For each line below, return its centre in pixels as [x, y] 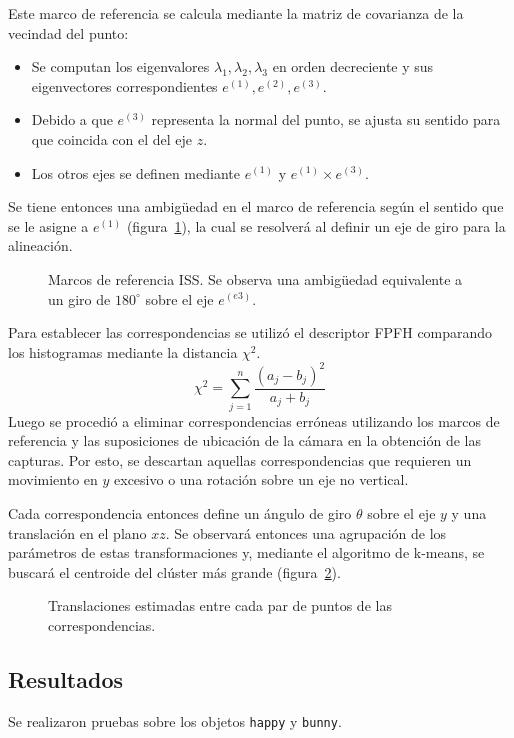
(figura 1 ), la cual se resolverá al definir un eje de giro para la [316, 225]
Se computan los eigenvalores [120, 66]
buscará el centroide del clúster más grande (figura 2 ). [174, 571]
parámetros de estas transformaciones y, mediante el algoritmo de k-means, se [246, 552]
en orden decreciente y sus [353, 66]
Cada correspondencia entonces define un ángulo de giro [180, 512]
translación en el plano [77, 532]
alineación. [40, 245]
